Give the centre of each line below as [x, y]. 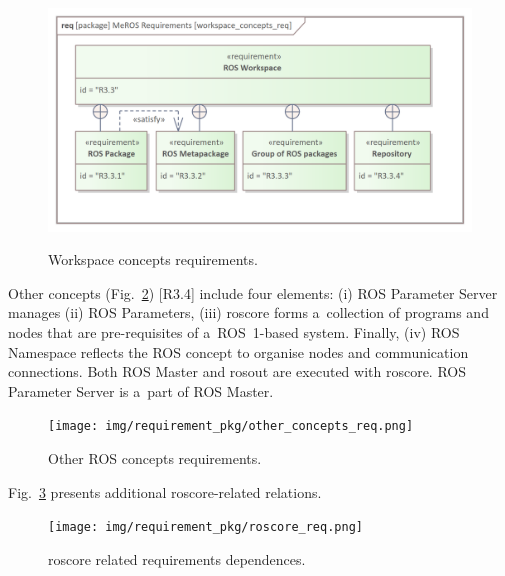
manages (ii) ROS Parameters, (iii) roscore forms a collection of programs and [248, 312]
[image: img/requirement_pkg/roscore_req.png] [205, 527]
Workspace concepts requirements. [153, 259]
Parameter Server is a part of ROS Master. [141, 390]
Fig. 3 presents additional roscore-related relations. [165, 491]
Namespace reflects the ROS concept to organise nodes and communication [238, 351]
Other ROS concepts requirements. [155, 458]
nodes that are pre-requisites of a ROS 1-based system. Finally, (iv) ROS [234, 331]
